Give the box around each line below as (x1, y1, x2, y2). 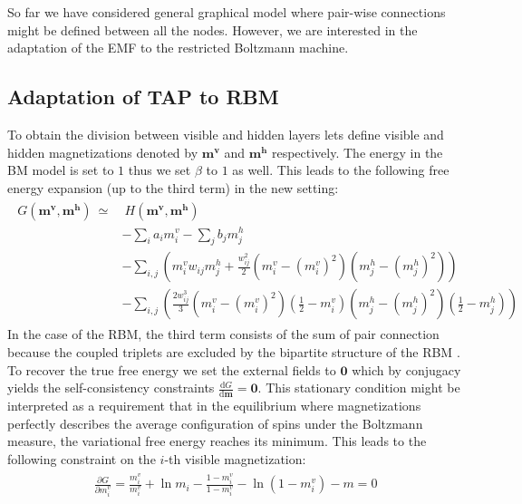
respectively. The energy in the (271, 142, 443, 161)
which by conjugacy (352, 360, 461, 379)
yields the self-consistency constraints (7, 378, 215, 397)
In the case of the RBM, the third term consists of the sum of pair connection (7, 325, 440, 344)
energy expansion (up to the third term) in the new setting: (7, 178, 339, 197)
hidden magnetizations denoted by (7, 142, 198, 161)
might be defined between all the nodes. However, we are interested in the (7, 20, 418, 39)
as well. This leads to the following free (232, 160, 449, 179)
